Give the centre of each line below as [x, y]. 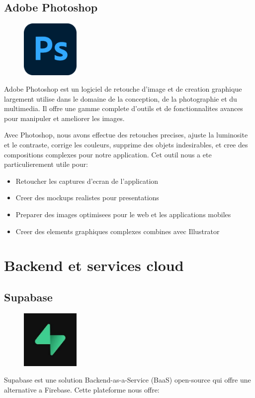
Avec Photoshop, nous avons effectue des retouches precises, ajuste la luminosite [126, 135]
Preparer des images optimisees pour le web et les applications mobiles [123, 214]
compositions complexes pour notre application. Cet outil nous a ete [108, 154]
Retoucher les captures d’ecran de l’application [87, 181]
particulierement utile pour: [46, 164]
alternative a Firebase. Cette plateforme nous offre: [82, 389]
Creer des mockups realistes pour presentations [87, 198]
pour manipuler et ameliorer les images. [64, 118]
